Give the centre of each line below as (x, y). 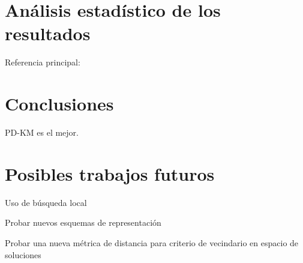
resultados (48, 33)
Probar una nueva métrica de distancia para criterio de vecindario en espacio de (152, 242)
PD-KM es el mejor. (42, 132)
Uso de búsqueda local (46, 202)
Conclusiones (59, 104)
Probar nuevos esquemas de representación (83, 222)
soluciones (23, 254)
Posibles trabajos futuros (110, 173)
